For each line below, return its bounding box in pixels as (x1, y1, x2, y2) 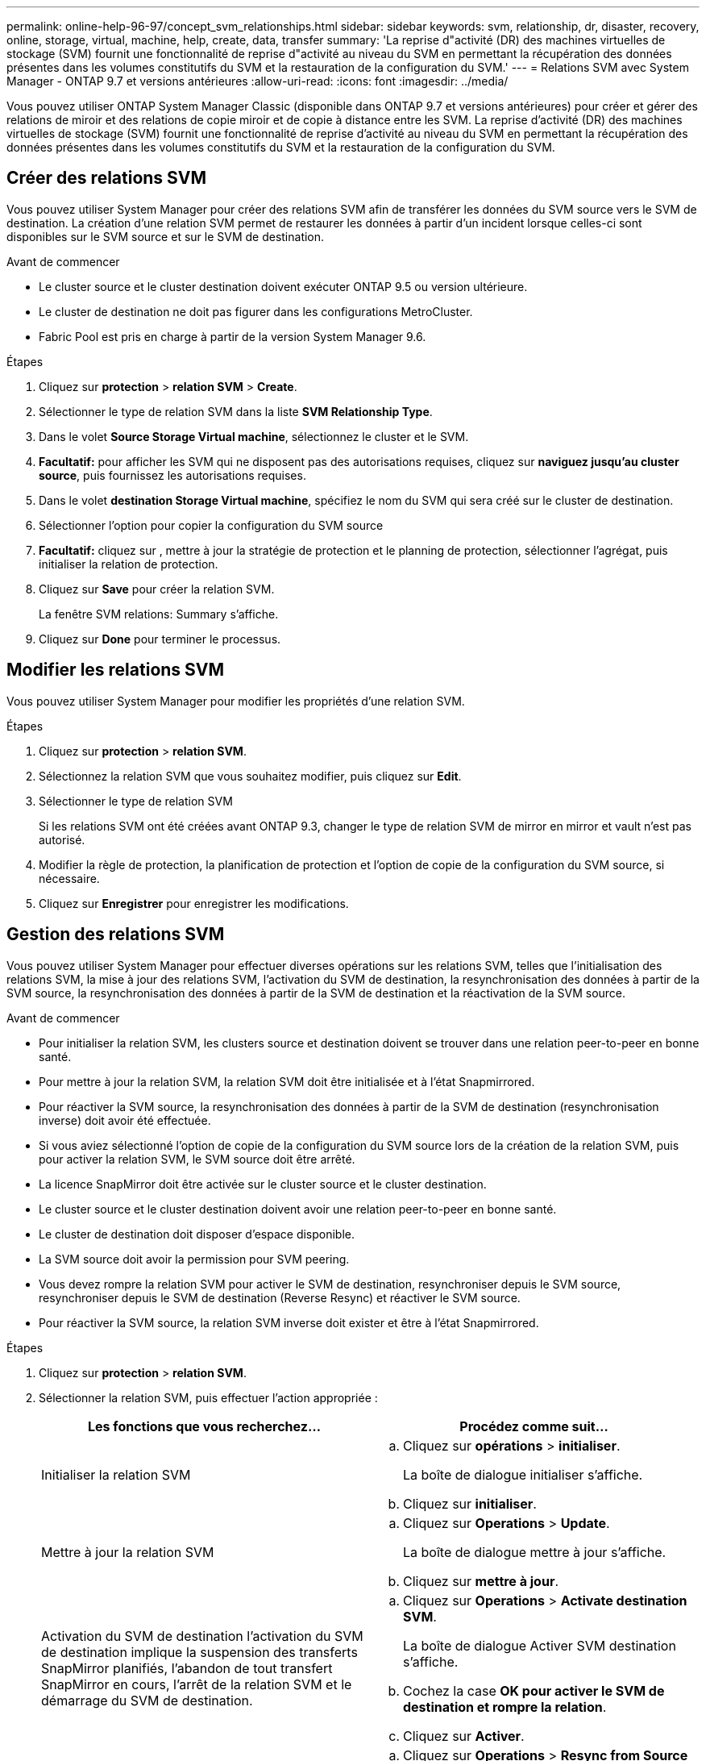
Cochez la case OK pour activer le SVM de (403, 1682, 665, 1699)
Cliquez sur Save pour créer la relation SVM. (39, 581, 275, 596)
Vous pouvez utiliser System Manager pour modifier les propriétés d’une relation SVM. (6, 693, 465, 708)
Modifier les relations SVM (6, 660, 225, 681)
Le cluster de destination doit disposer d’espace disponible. (39, 1226, 355, 1241)
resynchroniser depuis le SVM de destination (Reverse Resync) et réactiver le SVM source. (39, 1290, 521, 1305)
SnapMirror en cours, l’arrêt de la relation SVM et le (41, 1676, 352, 1692)
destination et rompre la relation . (403, 1698, 607, 1715)
